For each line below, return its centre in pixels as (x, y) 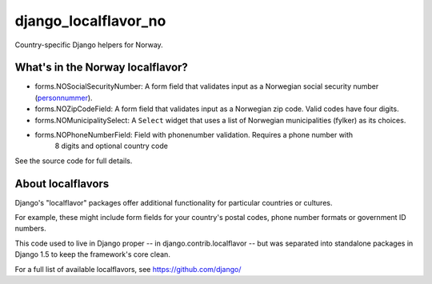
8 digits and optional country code (111, 146)
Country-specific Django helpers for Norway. (89, 45)
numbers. (31, 229)
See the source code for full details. (74, 161)
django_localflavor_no (90, 21)
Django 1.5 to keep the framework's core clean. (93, 254)
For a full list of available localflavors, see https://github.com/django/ (128, 269)
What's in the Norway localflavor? (101, 68)
